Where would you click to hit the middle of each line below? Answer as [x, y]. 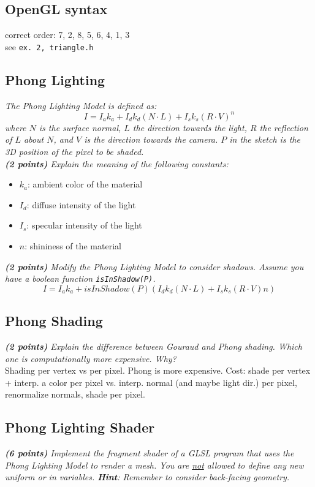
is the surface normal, [80, 127]
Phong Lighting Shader [80, 427]
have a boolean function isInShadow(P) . [80, 278]
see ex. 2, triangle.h [49, 46]
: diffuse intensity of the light [81, 204]
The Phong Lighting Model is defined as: [81, 105]
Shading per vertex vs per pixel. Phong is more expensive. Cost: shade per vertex [158, 370]
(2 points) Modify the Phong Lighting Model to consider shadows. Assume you [154, 266]
